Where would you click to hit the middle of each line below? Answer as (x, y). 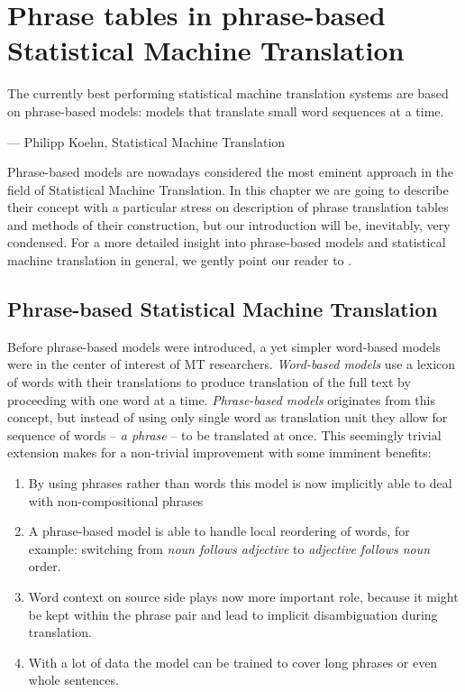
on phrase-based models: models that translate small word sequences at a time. (226, 111)
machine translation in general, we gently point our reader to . (180, 260)
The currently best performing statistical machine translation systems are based (228, 93)
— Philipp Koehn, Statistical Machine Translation (146, 141)
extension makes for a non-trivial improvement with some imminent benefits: (219, 452)
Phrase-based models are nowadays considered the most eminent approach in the (231, 172)
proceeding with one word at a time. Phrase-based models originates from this (221, 399)
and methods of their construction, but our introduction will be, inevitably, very (229, 224)
